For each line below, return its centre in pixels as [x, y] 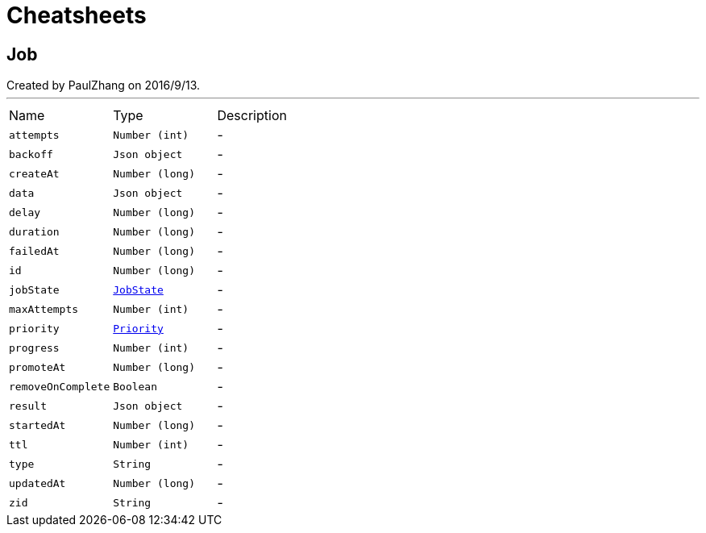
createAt [34, 173]
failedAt [34, 251]
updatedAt [37, 483]
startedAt [37, 425]
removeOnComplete [60, 386]
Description [252, 116]
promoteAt [37, 367]
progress [34, 348]
